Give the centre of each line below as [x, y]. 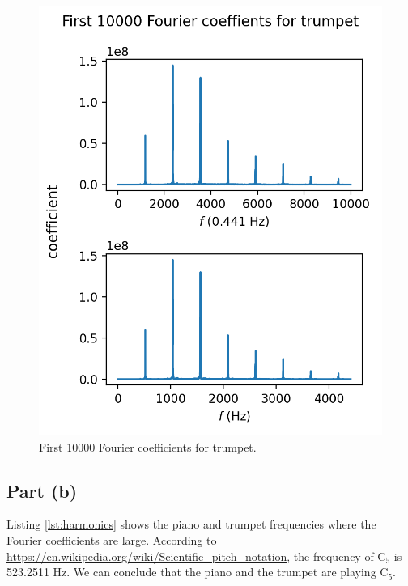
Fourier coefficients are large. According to [112, 539]
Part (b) [42, 490]
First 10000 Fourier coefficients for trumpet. [148, 446]
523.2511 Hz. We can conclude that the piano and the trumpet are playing [191, 572]
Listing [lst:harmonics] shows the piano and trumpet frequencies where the [191, 524]
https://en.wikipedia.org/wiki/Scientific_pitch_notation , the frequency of [190, 556]
